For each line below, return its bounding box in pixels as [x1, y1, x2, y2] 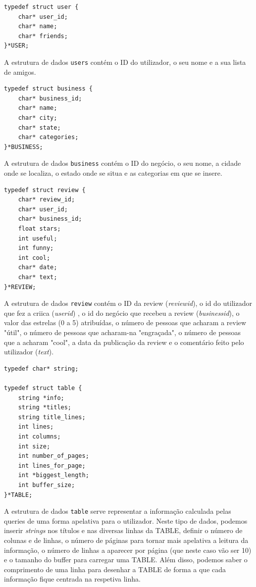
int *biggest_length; [18, 472, 89, 479]
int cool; [18, 254, 51, 261]
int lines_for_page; [18, 462, 86, 469]
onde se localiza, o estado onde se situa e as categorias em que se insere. [4, 168, 222, 178]
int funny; [18, 245, 54, 252]
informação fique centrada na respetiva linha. [4, 574, 141, 584]
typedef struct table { [4, 384, 82, 391]
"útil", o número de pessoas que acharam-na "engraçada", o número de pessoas [4, 327, 241, 337]
